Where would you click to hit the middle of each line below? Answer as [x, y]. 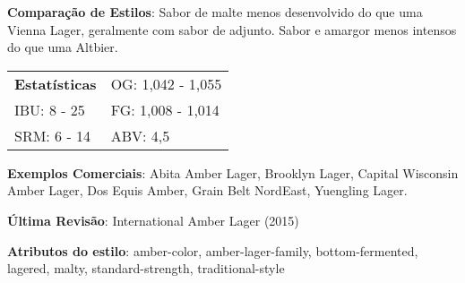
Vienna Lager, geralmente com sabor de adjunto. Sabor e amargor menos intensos [232, 29]
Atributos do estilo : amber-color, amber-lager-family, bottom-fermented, [213, 250]
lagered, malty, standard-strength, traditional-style [146, 268]
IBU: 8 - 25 [50, 109]
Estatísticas [56, 83]
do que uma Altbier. [63, 47]
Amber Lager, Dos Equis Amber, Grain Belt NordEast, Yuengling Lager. [207, 190]
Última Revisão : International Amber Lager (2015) [153, 220]
